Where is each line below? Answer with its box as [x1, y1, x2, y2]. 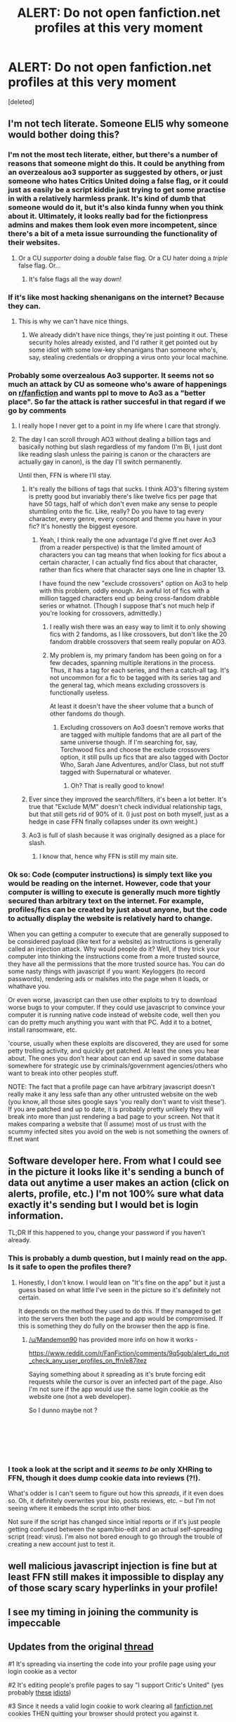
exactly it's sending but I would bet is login [8, 1199, 199, 1211]
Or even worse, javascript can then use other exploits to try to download [8, 995, 217, 1004]
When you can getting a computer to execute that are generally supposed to [8, 929, 229, 938]
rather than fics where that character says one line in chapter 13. [39, 565, 226, 574]
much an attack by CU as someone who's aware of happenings [8, 379, 227, 389]
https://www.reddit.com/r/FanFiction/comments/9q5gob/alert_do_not [28, 1348, 230, 1357]
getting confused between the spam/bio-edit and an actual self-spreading [8, 1525, 223, 1533]
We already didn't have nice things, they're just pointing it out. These [28, 330, 228, 339]
